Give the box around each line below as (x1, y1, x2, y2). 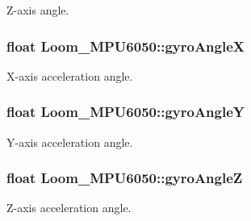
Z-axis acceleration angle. (6, 199, 132, 216)
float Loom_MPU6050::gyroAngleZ (6, 168, 243, 188)
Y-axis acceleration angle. (6, 133, 133, 150)
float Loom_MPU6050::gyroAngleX (6, 35, 245, 56)
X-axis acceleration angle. (6, 67, 133, 84)
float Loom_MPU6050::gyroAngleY (6, 102, 245, 122)
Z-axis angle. (6, 2, 69, 18)
